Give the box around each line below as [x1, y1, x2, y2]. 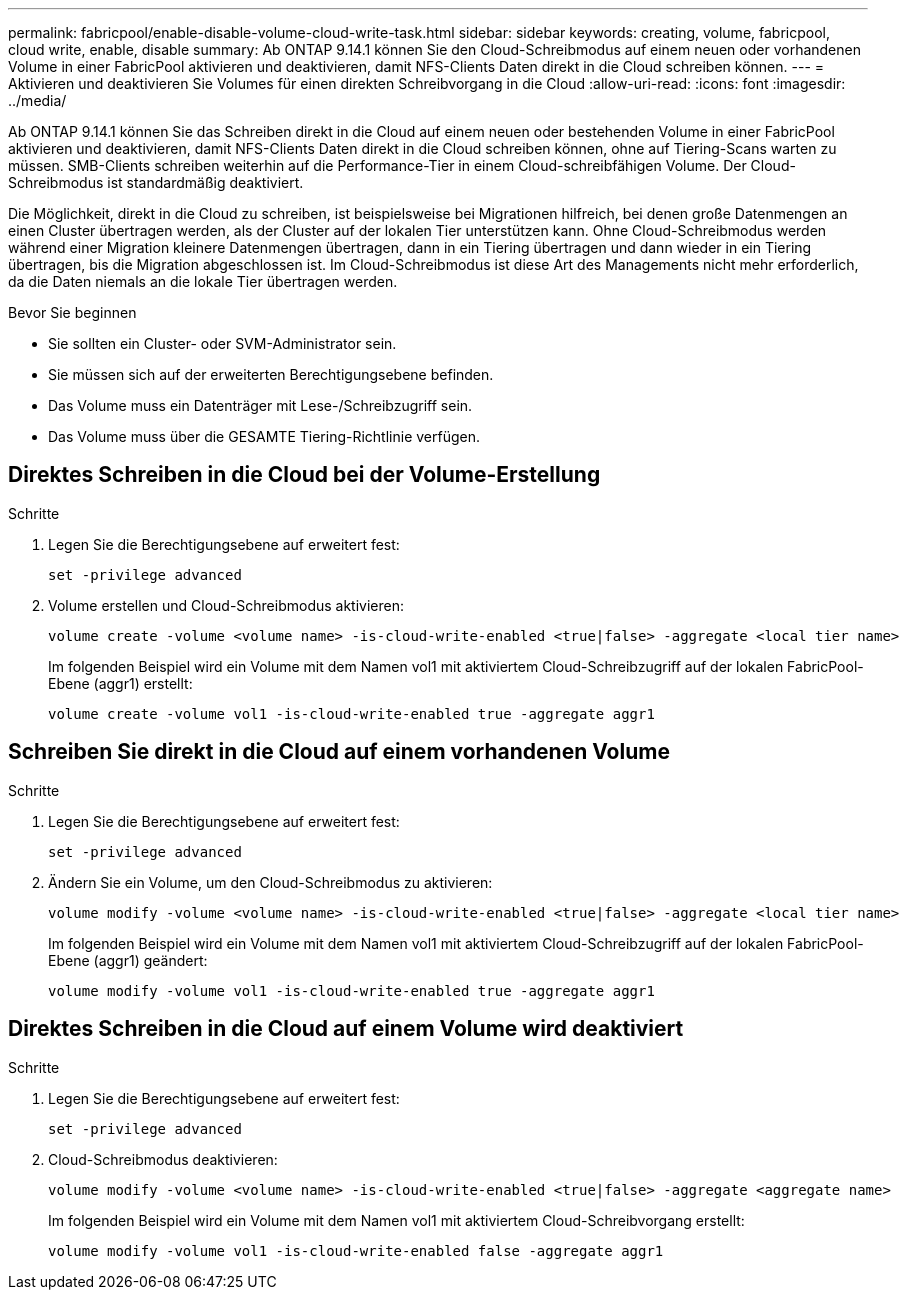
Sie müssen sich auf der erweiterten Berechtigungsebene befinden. [48, 366, 494, 383]
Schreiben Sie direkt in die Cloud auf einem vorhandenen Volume [8, 739, 670, 765]
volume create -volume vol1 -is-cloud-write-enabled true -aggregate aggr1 [48, 705, 655, 722]
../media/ [8, 92, 67, 109]
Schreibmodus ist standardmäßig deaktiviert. [8, 174, 304, 191]
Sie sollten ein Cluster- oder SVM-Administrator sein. [48, 335, 397, 352]
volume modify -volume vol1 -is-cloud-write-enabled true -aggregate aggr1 [48, 982, 655, 999]
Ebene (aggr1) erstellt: [48, 674, 193, 692]
